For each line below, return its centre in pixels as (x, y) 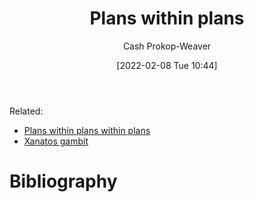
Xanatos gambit (56, 141)
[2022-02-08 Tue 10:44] (167, 65)
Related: (26, 111)
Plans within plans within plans (87, 130)
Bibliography (63, 181)
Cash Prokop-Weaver (167, 46)
